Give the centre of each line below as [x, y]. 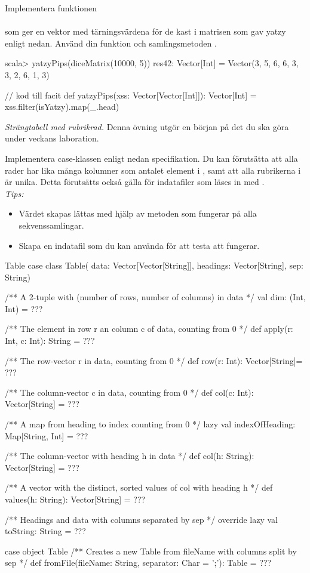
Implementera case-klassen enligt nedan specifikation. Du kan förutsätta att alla [151, 158]
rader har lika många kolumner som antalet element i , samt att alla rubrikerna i [153, 170]
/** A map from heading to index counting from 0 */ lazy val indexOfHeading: [150, 424]
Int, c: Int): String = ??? [50, 341]
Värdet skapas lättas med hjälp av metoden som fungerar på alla [138, 213]
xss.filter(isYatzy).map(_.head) [62, 107]
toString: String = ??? [45, 531]
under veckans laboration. [52, 138]
